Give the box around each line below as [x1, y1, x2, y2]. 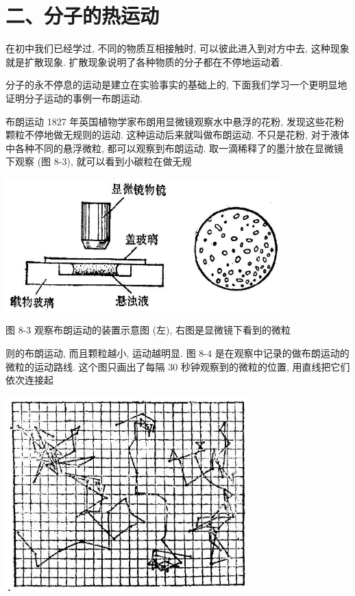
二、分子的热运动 [5, 1, 160, 29]
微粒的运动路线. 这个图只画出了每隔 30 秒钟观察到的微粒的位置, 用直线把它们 [5, 359, 350, 373]
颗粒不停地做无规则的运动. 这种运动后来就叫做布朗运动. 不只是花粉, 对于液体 [5, 127, 350, 142]
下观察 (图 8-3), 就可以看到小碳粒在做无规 [5, 154, 192, 169]
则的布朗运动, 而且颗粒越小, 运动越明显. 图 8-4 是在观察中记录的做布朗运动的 [5, 346, 350, 360]
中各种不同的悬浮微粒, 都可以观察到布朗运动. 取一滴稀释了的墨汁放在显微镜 [5, 140, 344, 155]
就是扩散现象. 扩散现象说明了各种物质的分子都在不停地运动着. [5, 54, 283, 69]
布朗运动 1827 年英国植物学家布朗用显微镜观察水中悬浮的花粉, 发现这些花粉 [5, 114, 344, 128]
